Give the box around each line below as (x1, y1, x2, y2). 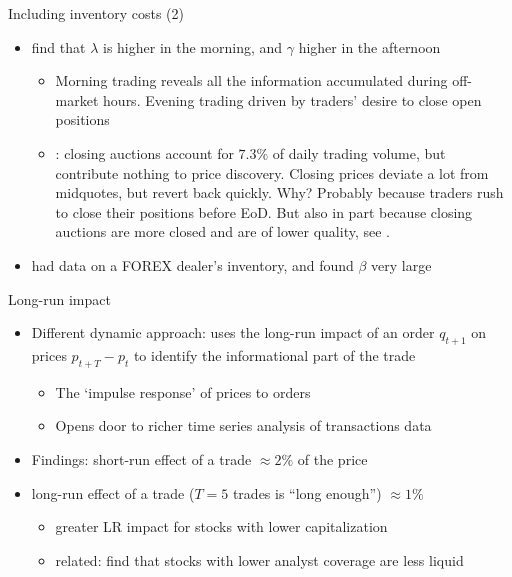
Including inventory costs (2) (8, 3, 184, 23)
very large (371, 254, 432, 275)
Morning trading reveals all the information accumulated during (55, 70, 448, 91)
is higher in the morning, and (102, 36, 283, 57)
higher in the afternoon (298, 36, 441, 57)
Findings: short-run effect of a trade (31, 448, 252, 469)
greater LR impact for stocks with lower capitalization (55, 516, 388, 537)
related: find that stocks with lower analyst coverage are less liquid (55, 549, 464, 570)
